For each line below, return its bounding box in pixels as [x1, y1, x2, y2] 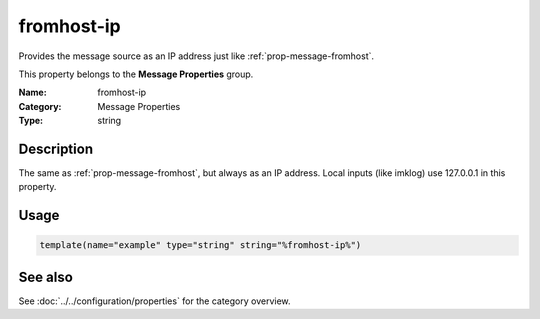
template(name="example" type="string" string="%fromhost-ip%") [39, 240, 362, 251]
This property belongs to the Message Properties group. [18, 68, 254, 80]
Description [18, 140, 94, 157]
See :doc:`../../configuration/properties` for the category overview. [18, 295, 291, 307]
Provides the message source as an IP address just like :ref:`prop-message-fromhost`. [18, 50, 375, 62]
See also [18, 268, 74, 285]
